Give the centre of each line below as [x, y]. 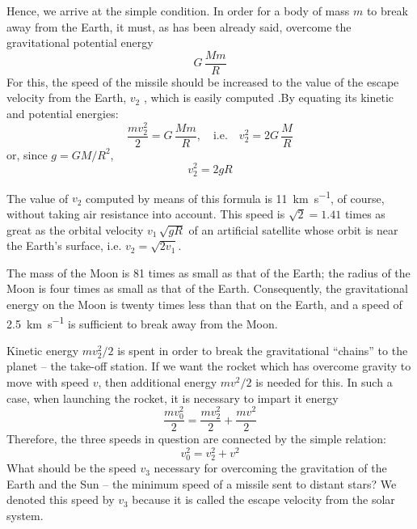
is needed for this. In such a [324, 381]
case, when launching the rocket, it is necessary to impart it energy [173, 398]
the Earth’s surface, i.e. [64, 245]
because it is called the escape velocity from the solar [263, 499]
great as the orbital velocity [75, 229]
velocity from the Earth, [67, 97]
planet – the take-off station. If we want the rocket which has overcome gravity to [209, 366]
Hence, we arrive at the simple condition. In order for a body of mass [178, 11]
